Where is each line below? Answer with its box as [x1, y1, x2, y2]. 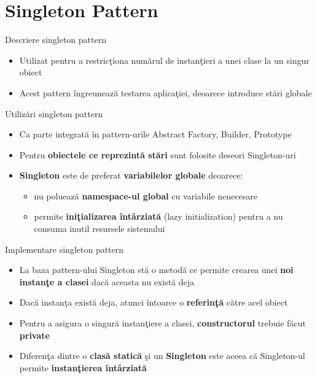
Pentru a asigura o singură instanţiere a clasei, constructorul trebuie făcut [19, 317, 306, 330]
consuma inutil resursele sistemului [34, 222, 165, 235]
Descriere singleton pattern [5, 33, 106, 46]
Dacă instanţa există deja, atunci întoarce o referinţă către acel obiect [19, 296, 288, 309]
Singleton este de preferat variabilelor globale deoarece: [19, 169, 243, 182]
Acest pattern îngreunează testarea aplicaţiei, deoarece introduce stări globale [19, 86, 312, 99]
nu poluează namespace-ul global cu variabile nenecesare [34, 189, 257, 202]
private [19, 328, 50, 341]
